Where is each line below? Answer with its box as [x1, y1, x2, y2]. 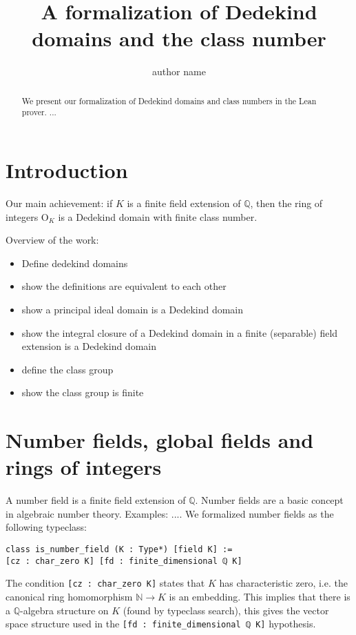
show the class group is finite [21, 385, 144, 400]
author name [152, 64, 206, 79]
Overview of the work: [6, 233, 99, 247]
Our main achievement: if [6, 195, 113, 210]
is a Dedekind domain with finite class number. [58, 209, 258, 224]
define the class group [21, 362, 114, 376]
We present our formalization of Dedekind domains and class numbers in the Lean [21, 95, 317, 106]
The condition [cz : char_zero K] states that [6, 576, 205, 590]
